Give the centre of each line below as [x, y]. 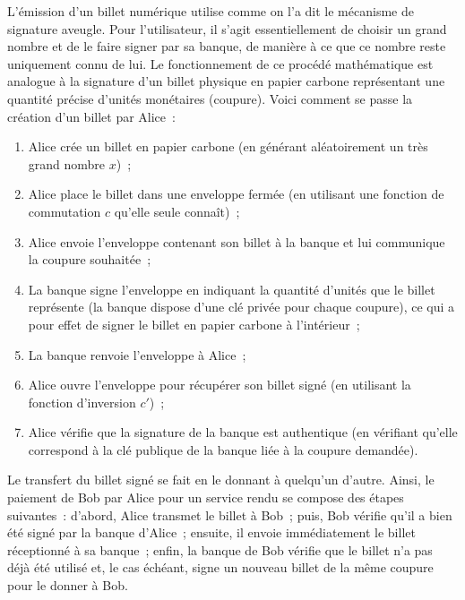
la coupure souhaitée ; [90, 259]
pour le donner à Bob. [68, 585]
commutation [65, 211]
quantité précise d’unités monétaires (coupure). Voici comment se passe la [210, 98]
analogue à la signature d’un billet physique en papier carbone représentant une [226, 81]
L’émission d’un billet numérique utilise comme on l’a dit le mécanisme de [211, 11]
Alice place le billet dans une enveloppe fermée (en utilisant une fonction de [236, 194]
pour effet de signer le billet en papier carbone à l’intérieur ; [194, 324]
